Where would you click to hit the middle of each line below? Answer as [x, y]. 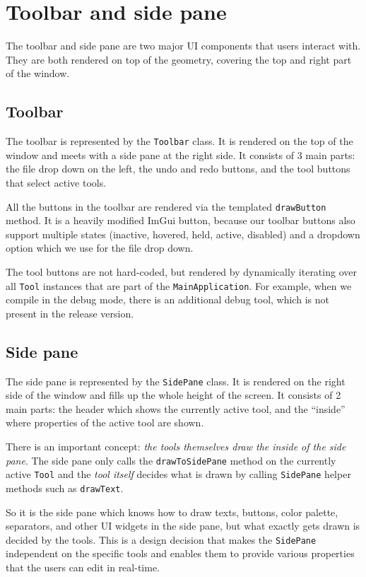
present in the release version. [70, 313]
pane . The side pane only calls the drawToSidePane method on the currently [171, 460]
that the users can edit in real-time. [83, 567]
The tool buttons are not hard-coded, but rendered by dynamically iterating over [181, 271]
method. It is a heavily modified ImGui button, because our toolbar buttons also [181, 220]
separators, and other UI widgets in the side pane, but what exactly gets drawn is [183, 526]
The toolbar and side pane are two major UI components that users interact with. [183, 46]
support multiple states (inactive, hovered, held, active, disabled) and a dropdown [183, 234]
